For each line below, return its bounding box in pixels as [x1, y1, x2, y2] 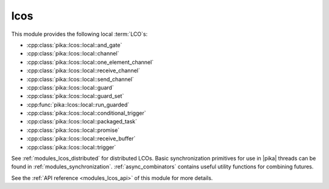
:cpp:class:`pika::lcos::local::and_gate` [26, 41, 122, 49]
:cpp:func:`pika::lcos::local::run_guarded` [26, 101, 130, 108]
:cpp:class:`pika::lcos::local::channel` [26, 50, 119, 57]
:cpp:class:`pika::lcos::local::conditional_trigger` [26, 109, 146, 117]
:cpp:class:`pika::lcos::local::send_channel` [26, 75, 134, 83]
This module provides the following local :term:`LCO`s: [11, 30, 148, 38]
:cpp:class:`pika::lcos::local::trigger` [26, 143, 116, 151]
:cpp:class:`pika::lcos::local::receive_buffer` [26, 135, 136, 142]
